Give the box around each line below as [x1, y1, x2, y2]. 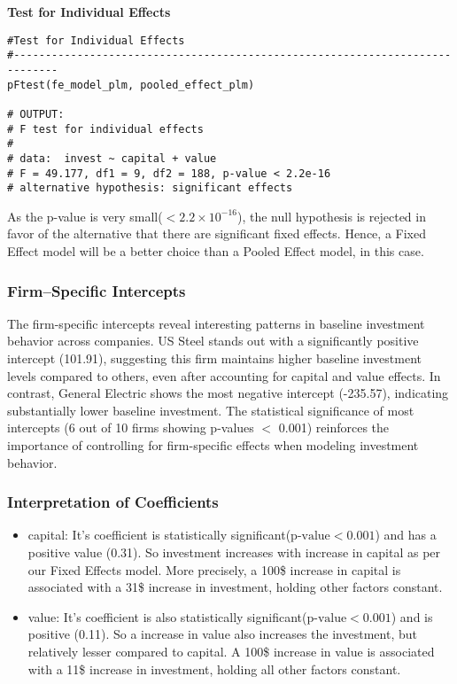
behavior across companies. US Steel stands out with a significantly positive [7, 331, 419, 350]
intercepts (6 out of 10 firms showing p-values [7, 418, 254, 437]
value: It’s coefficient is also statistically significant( [27, 607, 307, 626]
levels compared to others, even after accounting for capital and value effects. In [7, 366, 441, 385]
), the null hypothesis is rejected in [236, 206, 426, 225]
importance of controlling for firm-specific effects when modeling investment [7, 435, 419, 454]
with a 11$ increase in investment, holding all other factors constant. [27, 659, 401, 678]
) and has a [375, 525, 437, 544]
